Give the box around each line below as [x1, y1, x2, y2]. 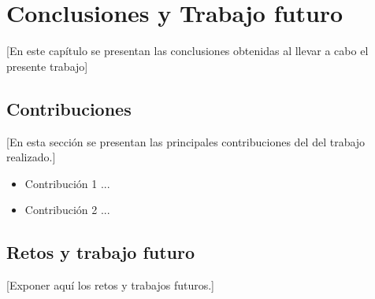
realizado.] [6, 149, 56, 165]
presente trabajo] [6, 57, 88, 74]
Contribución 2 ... [24, 201, 110, 218]
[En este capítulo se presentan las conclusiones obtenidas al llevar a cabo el [6, 42, 369, 59]
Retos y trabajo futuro [6, 240, 195, 264]
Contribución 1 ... [24, 175, 110, 191]
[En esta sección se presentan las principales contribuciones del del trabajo [6, 133, 366, 149]
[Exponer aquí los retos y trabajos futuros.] [6, 277, 214, 293]
